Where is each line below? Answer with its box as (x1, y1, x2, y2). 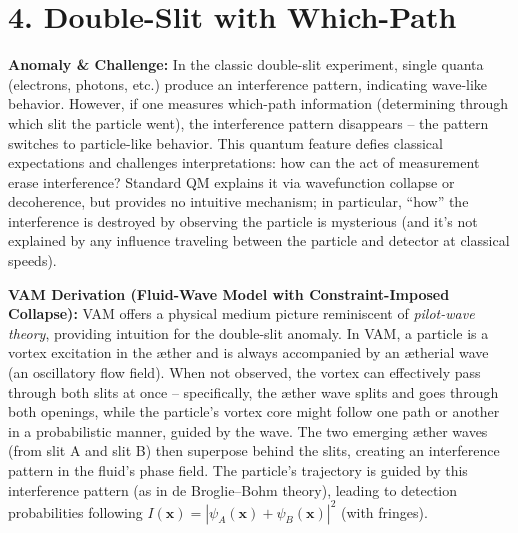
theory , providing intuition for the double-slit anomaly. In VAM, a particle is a (8, 322, 489, 343)
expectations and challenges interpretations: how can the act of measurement (8, 152, 480, 173)
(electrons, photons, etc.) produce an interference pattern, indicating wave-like (8, 73, 488, 94)
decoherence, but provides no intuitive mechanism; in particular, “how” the (8, 191, 469, 212)
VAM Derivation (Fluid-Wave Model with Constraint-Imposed (8, 283, 450, 304)
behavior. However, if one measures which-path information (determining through (8, 93, 509, 114)
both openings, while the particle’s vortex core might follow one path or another (8, 401, 500, 422)
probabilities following (8, 501, 143, 522)
